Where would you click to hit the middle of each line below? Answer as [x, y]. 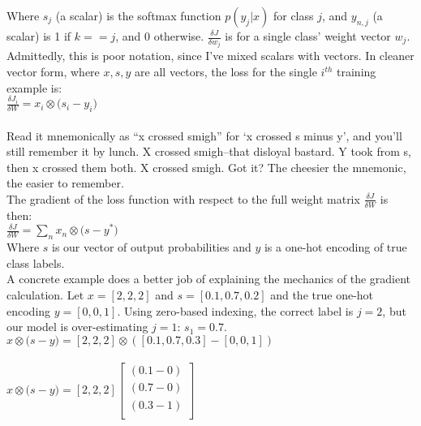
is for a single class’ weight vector [308, 36]
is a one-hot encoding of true [335, 247]
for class [293, 15]
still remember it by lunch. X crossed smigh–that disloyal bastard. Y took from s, [209, 151]
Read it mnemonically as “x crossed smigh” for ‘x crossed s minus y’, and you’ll [204, 135]
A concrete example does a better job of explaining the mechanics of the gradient [209, 279]
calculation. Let [45, 295]
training [357, 72]
